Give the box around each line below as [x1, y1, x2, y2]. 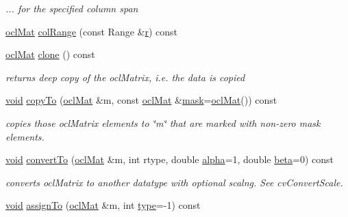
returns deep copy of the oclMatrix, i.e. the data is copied [5, 70, 245, 84]
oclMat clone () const [5, 47, 95, 61]
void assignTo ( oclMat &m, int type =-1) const [5, 198, 201, 212]
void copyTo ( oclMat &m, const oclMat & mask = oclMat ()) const [5, 93, 277, 107]
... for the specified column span [5, 1, 138, 15]
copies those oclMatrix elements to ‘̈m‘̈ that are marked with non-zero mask [5, 115, 321, 130]
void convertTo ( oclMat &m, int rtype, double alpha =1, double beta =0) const [5, 152, 334, 167]
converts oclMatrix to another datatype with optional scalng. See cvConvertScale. [5, 175, 343, 189]
